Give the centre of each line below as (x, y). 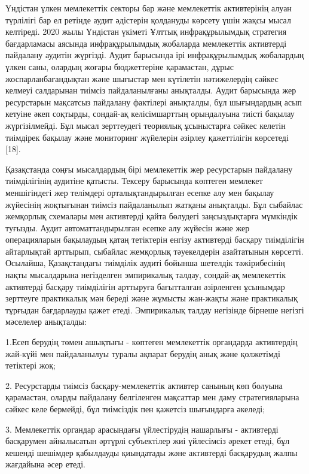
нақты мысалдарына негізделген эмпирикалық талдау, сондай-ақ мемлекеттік (146, 275)
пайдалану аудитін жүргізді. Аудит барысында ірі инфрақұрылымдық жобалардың (155, 55)
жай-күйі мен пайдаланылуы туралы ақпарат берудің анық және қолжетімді (143, 353)
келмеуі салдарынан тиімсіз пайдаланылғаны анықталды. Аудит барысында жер (151, 90)
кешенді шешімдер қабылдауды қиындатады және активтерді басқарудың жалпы (152, 452)
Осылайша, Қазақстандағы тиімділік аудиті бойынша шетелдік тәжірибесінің (145, 263)
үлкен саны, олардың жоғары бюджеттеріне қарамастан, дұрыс (120, 66)
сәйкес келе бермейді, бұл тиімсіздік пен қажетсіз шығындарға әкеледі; (135, 409)
